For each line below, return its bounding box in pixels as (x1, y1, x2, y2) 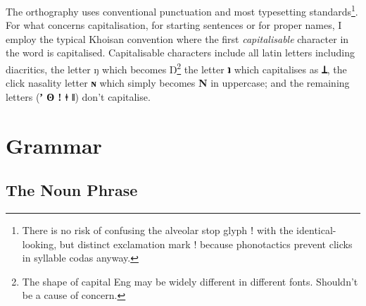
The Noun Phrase (6, 179, 138, 201)
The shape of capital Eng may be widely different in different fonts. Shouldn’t (22, 274, 358, 288)
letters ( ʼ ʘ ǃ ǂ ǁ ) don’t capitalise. (6, 89, 151, 104)
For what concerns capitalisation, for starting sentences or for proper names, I (6, 18, 342, 32)
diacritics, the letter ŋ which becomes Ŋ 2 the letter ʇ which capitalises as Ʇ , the (6, 60, 347, 76)
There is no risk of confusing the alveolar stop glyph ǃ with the (22, 223, 294, 238)
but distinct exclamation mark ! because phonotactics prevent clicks (59, 236, 353, 251)
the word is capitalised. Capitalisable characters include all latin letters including (6, 45, 355, 60)
